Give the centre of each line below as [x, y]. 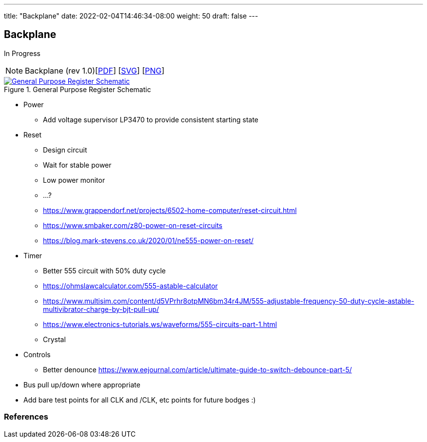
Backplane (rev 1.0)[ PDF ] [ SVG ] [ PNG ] [95, 70]
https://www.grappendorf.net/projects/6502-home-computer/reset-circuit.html [170, 210]
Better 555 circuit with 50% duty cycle [105, 270]
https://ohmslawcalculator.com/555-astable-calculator [130, 286]
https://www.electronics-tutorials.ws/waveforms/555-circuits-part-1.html [160, 324]
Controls [37, 354]
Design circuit [65, 150]
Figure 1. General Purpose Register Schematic [78, 89]
